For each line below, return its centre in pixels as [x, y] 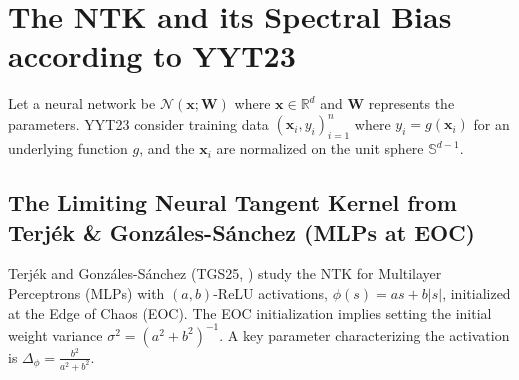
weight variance [55, 334]
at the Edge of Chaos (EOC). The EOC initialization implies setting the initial [250, 312]
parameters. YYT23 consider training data [138, 123]
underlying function [68, 148]
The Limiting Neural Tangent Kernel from [232, 202]
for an [491, 123]
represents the [411, 103]
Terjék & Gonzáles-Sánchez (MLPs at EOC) [241, 231]
